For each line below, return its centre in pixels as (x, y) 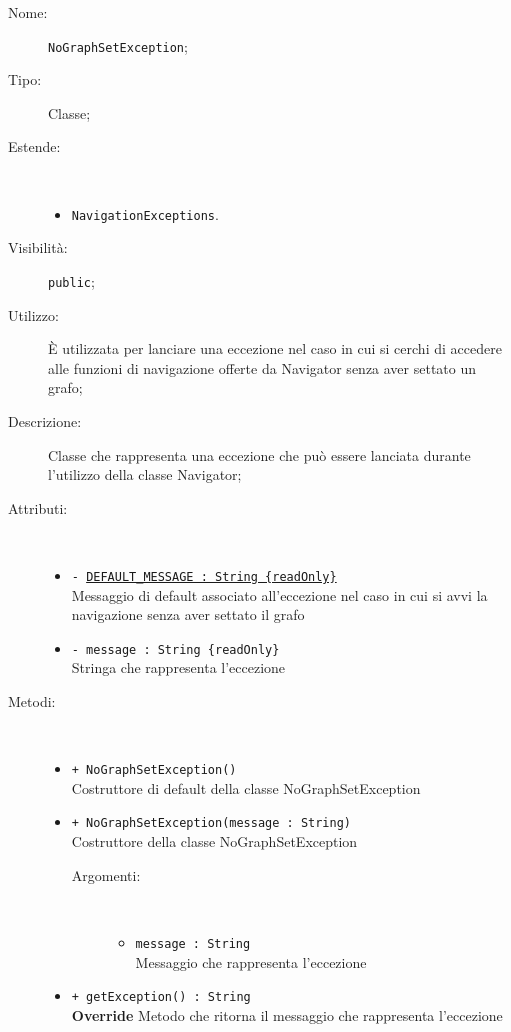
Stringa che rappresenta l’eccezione (178, 667)
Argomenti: (106, 874)
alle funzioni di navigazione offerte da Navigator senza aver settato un (262, 367)
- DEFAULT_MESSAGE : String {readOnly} (204, 576)
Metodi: (32, 700)
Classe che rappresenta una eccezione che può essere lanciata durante (259, 454)
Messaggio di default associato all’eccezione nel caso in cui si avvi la (279, 594)
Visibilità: (38, 247)
